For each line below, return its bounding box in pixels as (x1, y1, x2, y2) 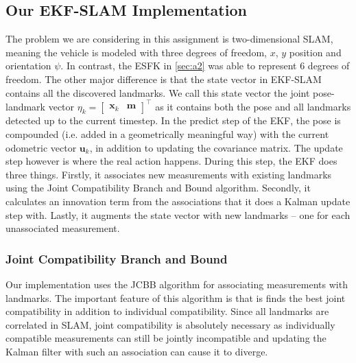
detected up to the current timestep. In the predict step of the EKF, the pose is (5, 113, 341, 128)
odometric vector (5, 140, 77, 154)
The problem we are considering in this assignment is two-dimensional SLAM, (5, 32, 333, 46)
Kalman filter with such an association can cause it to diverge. (5, 344, 268, 358)
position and (289, 45, 342, 59)
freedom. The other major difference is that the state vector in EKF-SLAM (5, 71, 322, 86)
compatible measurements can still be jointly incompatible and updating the (5, 331, 327, 345)
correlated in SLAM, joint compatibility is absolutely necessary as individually (5, 317, 335, 331)
